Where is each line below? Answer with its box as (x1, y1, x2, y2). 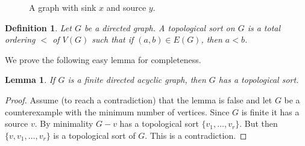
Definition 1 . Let (5, 21, 72, 34)
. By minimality (34, 117, 93, 130)
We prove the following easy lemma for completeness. (5, 53, 201, 65)
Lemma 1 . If (5, 73, 55, 86)
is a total (247, 21, 281, 34)
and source (106, 1, 146, 13)
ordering (5, 33, 36, 46)
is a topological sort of (53, 129, 136, 141)
